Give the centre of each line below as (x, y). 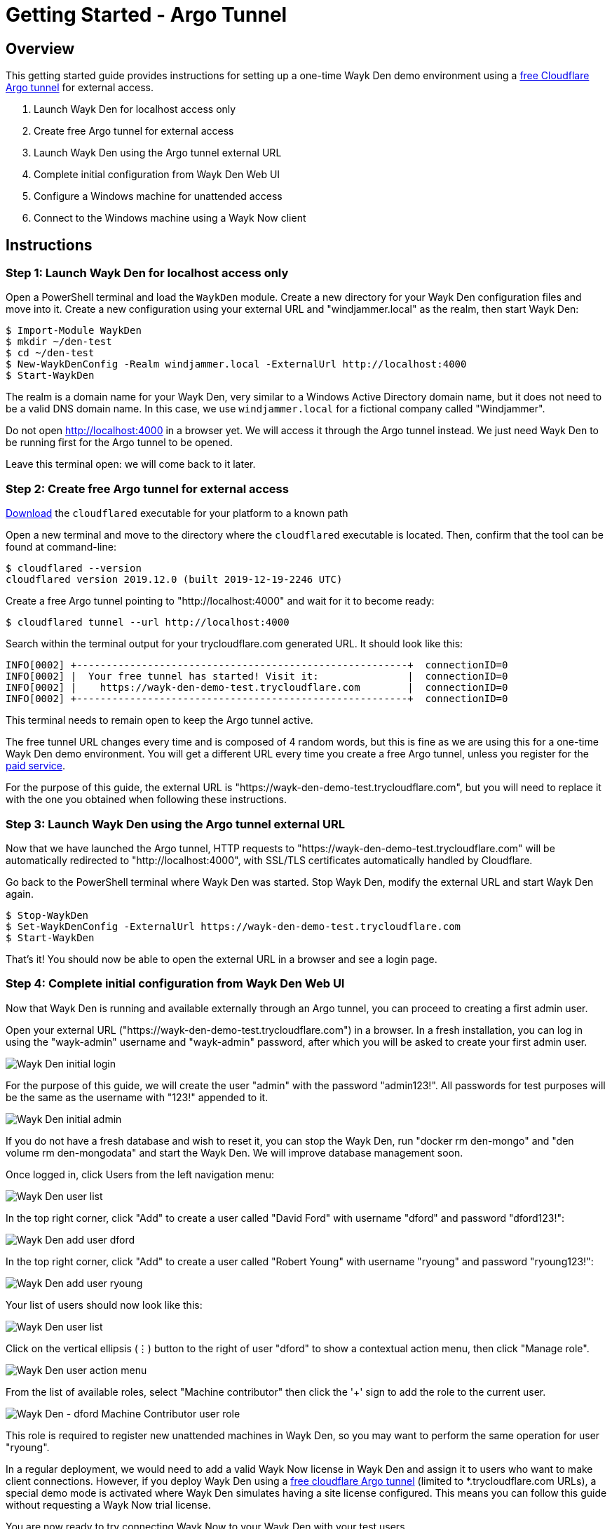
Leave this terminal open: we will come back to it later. (131, 464)
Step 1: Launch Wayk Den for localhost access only (147, 273)
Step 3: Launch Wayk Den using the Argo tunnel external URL (176, 824)
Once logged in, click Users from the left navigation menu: (140, 1174)
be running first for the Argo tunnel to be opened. (120, 443)
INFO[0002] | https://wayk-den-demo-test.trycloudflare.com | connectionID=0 (257, 688)
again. (20, 894)
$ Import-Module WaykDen (74, 331)
